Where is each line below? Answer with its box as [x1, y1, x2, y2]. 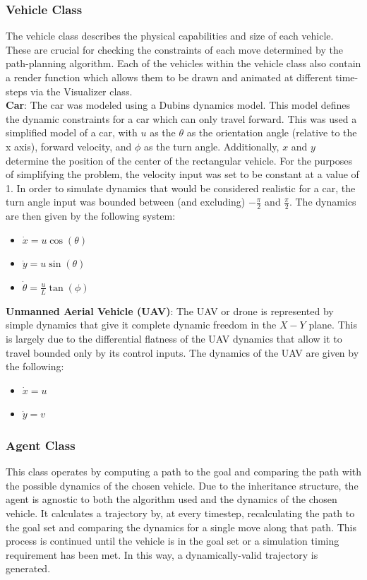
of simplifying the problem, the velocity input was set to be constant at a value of [6, 167, 359, 182]
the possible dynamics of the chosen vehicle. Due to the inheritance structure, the [6, 478, 359, 492]
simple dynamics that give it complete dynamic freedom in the [6, 317, 277, 332]
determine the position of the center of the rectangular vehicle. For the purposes [6, 153, 353, 167]
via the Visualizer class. [30, 83, 133, 98]
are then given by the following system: [6, 208, 176, 223]
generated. [6, 561, 51, 576]
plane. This [308, 317, 357, 332]
